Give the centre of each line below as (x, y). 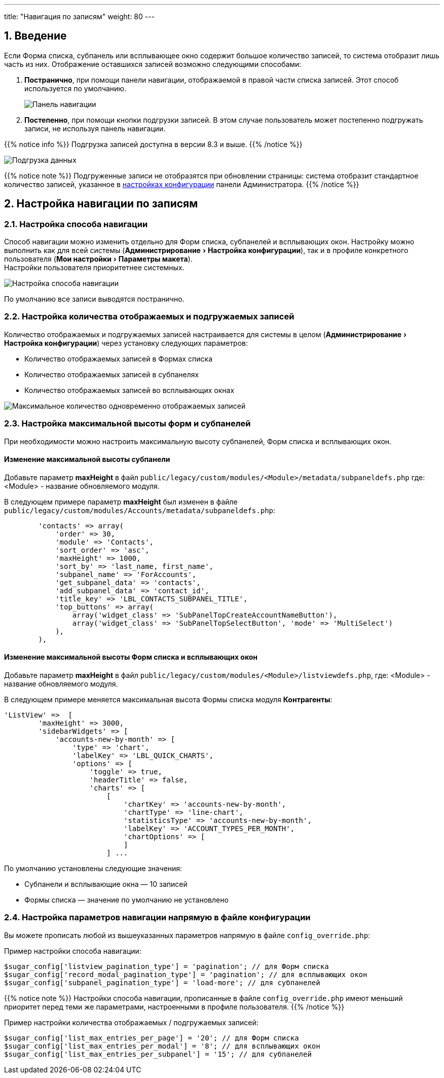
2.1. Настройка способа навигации (76, 224)
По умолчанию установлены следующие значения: (93, 868)
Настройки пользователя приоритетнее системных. (94, 268)
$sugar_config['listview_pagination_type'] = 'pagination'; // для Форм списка (166, 966)
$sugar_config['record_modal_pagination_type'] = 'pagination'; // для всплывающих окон (186, 974)
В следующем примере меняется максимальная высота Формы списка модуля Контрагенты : (168, 699)
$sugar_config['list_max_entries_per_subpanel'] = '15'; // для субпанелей (158, 1054)
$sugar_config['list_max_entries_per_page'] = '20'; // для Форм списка (152, 1038)
